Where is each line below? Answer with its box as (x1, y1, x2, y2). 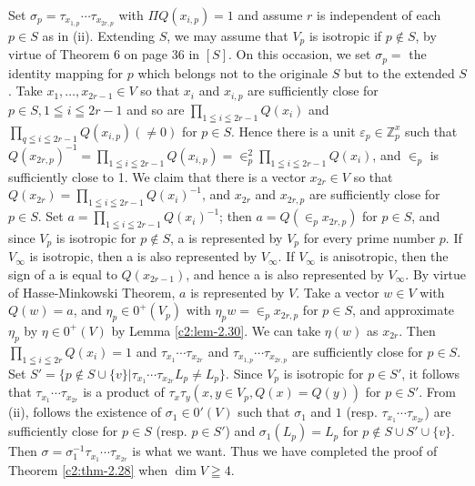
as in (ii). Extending (42, 25, 155, 45)
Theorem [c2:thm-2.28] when (8, 461, 168, 480)
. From (419, 382, 456, 401)
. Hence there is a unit (231, 121, 356, 140)
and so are (126, 99, 185, 118)
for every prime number (303, 228, 436, 247)
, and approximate (352, 300, 455, 319)
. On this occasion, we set (227, 45, 371, 64)
